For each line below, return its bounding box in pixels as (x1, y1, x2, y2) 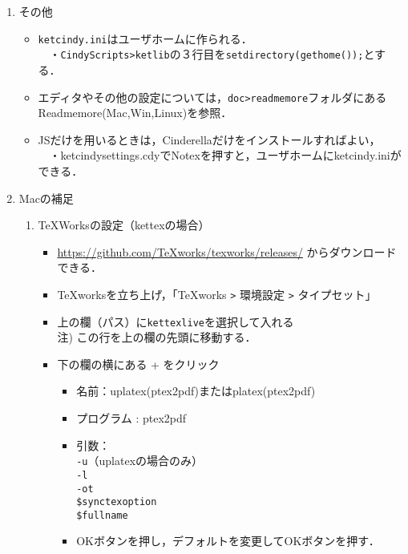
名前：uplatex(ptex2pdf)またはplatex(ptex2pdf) (76, 382, 316, 399)
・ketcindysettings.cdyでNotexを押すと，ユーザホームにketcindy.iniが (49, 147, 402, 164)
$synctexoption (76, 496, 157, 508)
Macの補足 (18, 189, 74, 206)
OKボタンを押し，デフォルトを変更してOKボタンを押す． (76, 532, 380, 549)
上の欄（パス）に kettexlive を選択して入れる (57, 313, 294, 330)
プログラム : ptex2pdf (76, 410, 187, 426)
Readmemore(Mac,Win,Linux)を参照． (38, 104, 232, 121)
